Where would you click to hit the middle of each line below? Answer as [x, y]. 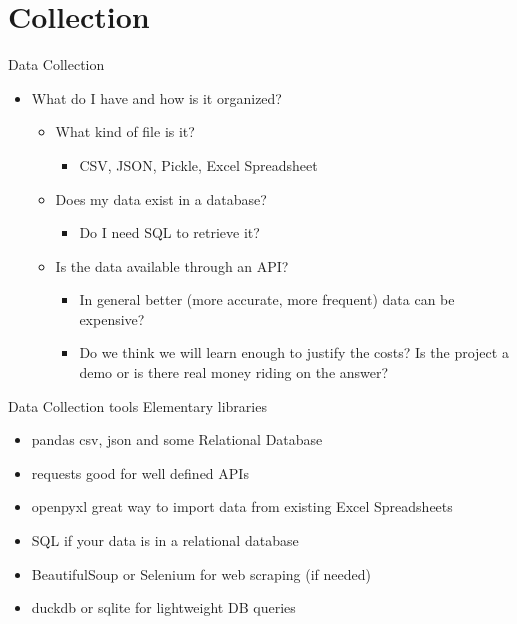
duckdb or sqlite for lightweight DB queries [163, 607]
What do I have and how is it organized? [156, 97]
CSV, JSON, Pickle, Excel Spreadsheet [198, 164]
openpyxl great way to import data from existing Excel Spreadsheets [242, 506]
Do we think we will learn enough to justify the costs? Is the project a [294, 352]
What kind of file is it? [125, 131]
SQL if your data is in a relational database [165, 540]
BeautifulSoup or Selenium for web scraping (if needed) [201, 573]
